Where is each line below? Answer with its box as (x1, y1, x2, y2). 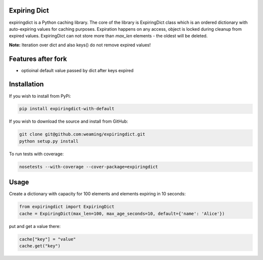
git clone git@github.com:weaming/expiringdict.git (19, 131, 146, 137)
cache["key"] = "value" (19, 236, 76, 242)
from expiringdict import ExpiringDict (19, 204, 114, 209)
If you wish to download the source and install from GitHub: (9, 118, 129, 124)
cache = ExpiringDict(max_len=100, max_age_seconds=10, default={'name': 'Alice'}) (19, 211, 225, 216)
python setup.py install (19, 138, 79, 144)
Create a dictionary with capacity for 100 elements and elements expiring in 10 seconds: (9, 191, 186, 197)
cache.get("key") (19, 243, 61, 249)
